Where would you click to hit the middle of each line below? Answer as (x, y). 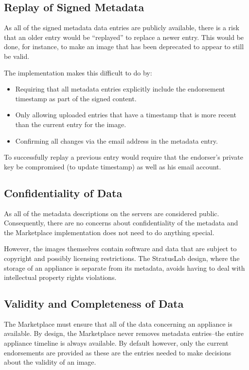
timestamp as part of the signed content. (76, 98)
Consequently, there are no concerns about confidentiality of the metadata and (121, 223)
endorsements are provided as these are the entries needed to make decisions (118, 352)
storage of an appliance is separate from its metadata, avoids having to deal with (124, 268)
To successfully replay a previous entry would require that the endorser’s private (124, 157)
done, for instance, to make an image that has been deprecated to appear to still (124, 46)
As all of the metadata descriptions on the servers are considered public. (112, 213)
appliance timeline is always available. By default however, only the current (116, 343)
